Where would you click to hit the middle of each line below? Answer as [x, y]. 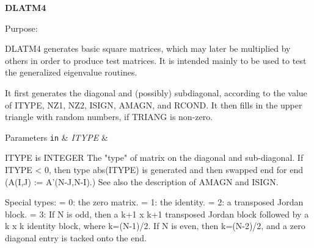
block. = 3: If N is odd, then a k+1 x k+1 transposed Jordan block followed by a [157, 214]
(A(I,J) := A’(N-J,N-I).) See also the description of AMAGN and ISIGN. [142, 181]
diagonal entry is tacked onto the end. [76, 237]
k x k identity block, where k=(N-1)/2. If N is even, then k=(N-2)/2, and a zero [155, 226]
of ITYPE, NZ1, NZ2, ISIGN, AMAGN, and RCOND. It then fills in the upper [154, 105]
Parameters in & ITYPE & [57, 137]
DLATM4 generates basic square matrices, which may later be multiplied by [148, 48]
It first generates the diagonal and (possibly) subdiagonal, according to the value [156, 92]
